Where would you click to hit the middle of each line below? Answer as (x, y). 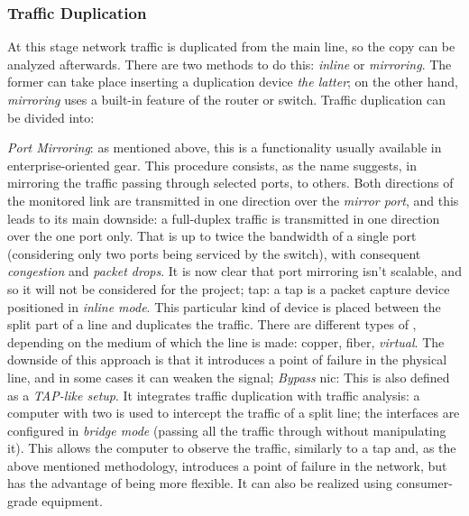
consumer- (424, 483)
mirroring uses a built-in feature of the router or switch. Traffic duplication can (226, 99)
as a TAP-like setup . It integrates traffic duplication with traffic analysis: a (214, 395)
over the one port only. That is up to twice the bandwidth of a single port (212, 236)
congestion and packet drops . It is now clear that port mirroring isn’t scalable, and (234, 271)
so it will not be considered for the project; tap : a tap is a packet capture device (229, 288)
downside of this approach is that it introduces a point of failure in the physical (227, 359)
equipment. (72, 501)
